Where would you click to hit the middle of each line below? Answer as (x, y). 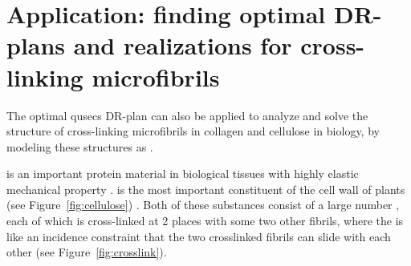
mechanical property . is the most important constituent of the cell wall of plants (206, 189)
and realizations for (183, 45)
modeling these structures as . (80, 146)
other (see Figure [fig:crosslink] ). (87, 252)
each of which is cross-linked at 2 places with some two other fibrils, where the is (205, 221)
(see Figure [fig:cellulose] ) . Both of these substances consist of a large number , (203, 205)
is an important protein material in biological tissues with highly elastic (183, 173)
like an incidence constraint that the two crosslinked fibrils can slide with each (199, 236)
